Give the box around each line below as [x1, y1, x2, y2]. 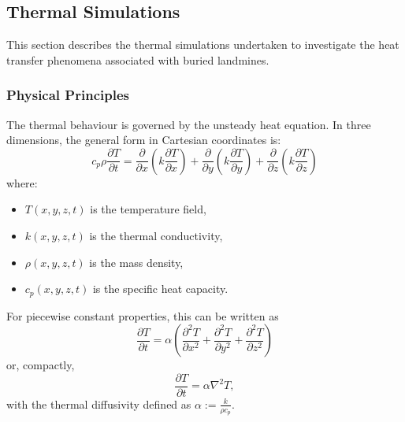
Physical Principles [6, 85, 129, 105]
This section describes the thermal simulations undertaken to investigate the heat [6, 36, 399, 53]
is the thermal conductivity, [89, 227, 223, 243]
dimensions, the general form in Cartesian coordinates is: [6, 131, 281, 148]
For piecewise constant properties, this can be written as [6, 307, 279, 324]
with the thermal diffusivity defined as [6, 395, 191, 412]
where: [6, 174, 38, 191]
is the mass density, [89, 254, 184, 270]
